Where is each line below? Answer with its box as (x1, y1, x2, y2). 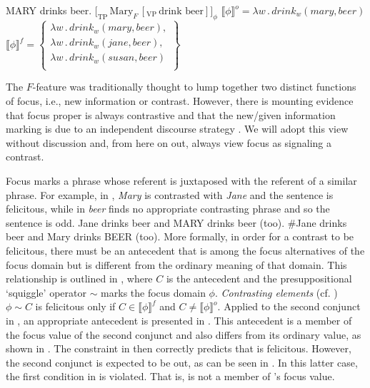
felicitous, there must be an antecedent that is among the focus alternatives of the (6, 242, 365, 257)
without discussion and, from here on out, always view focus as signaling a (6, 135, 332, 150)
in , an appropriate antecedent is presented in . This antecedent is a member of (6, 312, 352, 327)
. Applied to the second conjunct (217, 299, 361, 314)
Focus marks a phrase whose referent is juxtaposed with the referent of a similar (6, 173, 357, 188)
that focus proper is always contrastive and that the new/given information (6, 107, 336, 122)
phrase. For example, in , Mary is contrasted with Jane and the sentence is (6, 187, 334, 202)
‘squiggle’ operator (6, 285, 86, 300)
